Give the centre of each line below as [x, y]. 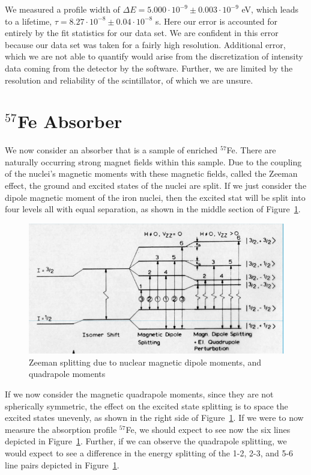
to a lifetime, [29, 21]
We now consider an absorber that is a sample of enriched [111, 150]
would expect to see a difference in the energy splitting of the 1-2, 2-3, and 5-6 [149, 453]
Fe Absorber [70, 121]
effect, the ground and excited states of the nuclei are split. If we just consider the [156, 185]
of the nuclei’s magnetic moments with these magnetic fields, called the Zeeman [151, 173]
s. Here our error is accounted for [216, 21]
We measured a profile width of [62, 9]
